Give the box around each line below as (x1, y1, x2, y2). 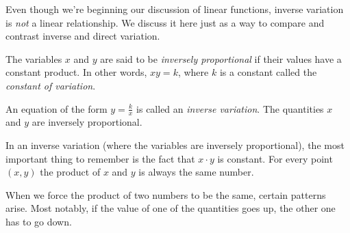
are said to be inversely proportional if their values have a (100, 51, 342, 66)
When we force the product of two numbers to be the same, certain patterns (5, 187, 326, 202)
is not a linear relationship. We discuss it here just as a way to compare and (5, 15, 325, 29)
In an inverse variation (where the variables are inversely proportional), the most (5, 137, 345, 152)
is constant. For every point (217, 151, 333, 165)
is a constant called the (219, 65, 317, 79)
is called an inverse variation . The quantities (136, 101, 324, 115)
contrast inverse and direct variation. (5, 29, 160, 43)
